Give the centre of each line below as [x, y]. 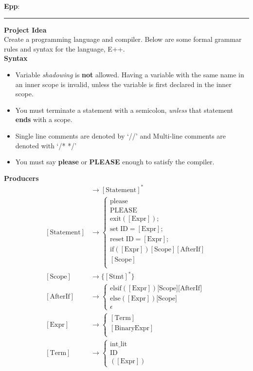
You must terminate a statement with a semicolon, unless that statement [124, 110]
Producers [21, 178]
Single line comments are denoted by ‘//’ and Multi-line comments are [121, 135]
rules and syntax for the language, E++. [64, 48]
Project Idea [25, 29]
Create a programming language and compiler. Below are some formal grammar [123, 39]
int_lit [119, 344]
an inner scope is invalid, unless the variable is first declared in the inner [123, 84]
